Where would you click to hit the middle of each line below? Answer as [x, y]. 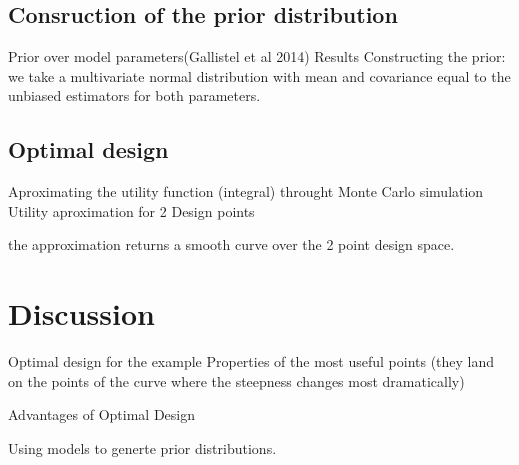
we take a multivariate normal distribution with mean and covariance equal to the [259, 75]
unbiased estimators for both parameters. [134, 95]
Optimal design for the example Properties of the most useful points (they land [251, 361]
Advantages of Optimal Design [102, 414]
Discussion [81, 313]
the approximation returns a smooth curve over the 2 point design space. [231, 244]
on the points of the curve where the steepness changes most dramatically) [236, 380]
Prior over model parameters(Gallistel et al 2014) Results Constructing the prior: [257, 56]
